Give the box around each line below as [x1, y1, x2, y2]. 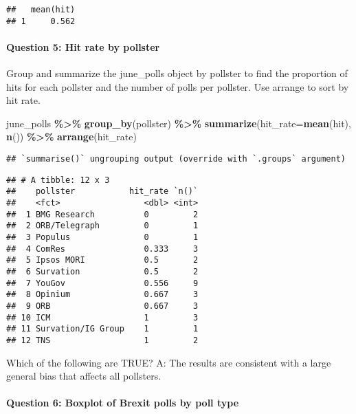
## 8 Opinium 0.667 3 [6, 290, 199, 300]
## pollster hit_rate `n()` [6, 186, 199, 197]
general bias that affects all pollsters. [6, 369, 162, 383]
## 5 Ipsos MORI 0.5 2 [6, 255, 199, 265]
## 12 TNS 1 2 [6, 335, 199, 345]
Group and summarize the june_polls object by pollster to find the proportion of [6, 66, 348, 80]
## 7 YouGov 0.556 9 [6, 278, 199, 288]
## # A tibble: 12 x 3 [6, 175, 110, 185]
